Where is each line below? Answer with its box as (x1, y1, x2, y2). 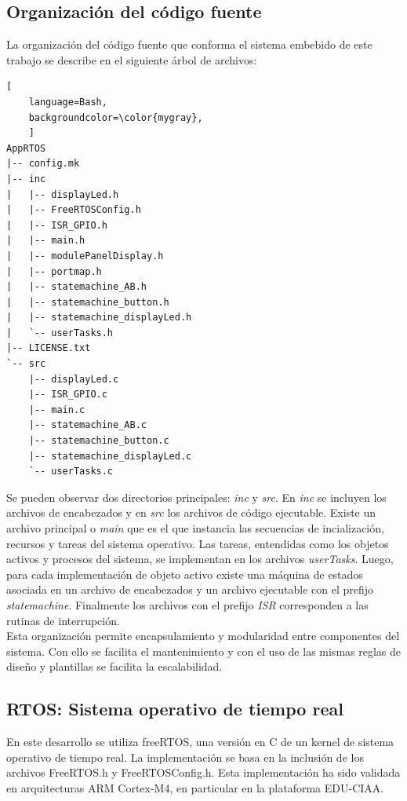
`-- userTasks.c (28, 466, 114, 477)
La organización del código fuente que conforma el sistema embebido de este (6, 36, 372, 53)
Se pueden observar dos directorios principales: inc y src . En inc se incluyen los (6, 488, 387, 505)
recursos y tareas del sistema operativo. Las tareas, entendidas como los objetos (6, 535, 389, 551)
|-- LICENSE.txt (6, 342, 91, 354)
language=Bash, (28, 96, 107, 108)
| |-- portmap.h (6, 265, 102, 277)
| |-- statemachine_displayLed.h (6, 312, 192, 324)
